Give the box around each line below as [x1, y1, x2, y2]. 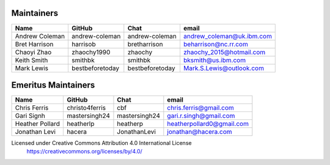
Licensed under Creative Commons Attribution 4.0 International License [11, 139, 192, 147]
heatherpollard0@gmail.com [167, 119, 249, 128]
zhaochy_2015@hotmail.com [183, 47, 266, 56]
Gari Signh [15, 111, 46, 120]
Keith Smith [15, 55, 48, 64]
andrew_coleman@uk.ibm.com [183, 32, 272, 40]
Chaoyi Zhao [15, 47, 52, 56]
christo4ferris [67, 104, 106, 112]
